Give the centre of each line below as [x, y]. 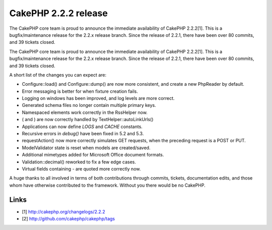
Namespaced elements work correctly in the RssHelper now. [85, 112]
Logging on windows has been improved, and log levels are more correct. [98, 98]
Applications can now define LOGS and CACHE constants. [82, 127]
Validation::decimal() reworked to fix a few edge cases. [79, 162]
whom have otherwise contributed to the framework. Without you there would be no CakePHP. [108, 185]
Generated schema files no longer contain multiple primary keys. [89, 105]
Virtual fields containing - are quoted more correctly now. [81, 168]
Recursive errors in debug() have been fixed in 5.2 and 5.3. [83, 134]
